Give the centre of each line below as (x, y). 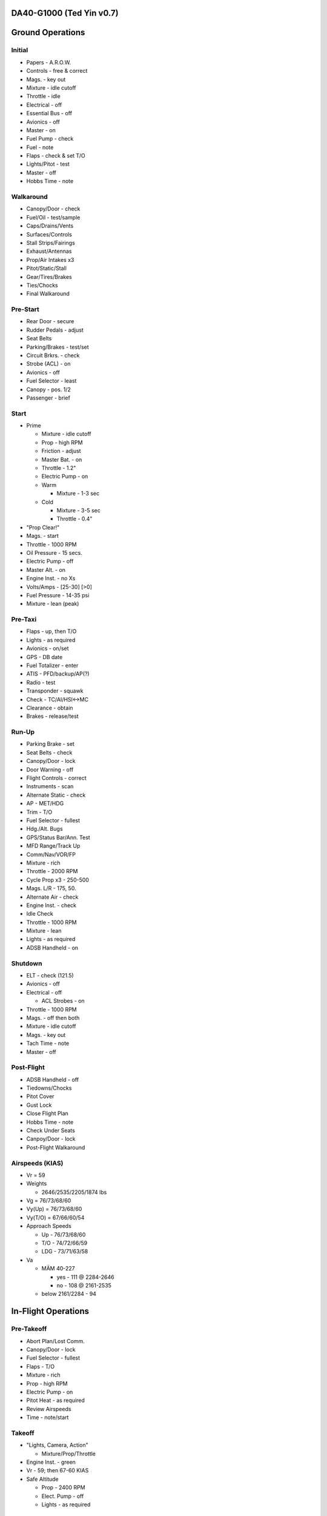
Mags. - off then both (53, 1018)
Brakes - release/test (52, 716)
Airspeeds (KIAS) (37, 1163)
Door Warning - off (50, 770)
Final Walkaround (48, 293)
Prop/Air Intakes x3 (50, 260)
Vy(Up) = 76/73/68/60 (54, 1209)
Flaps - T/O (40, 1366)
